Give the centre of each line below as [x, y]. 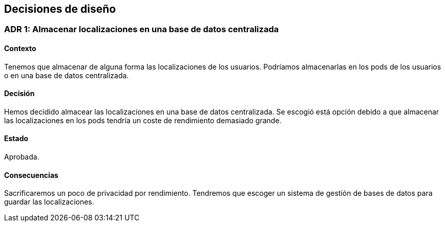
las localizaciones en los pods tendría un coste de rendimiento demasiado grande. [143, 120]
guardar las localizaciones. [49, 202]
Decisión [19, 94]
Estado [16, 139]
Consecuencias [31, 175]
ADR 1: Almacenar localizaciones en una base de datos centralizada [142, 29]
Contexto [20, 49]
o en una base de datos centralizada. [67, 75]
